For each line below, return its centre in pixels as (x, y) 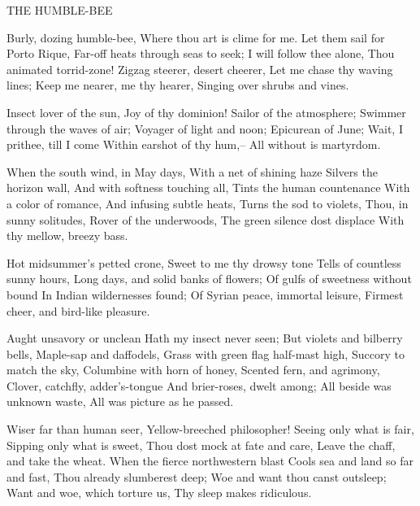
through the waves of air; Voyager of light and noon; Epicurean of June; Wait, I (205, 128)
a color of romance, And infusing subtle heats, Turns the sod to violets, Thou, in (208, 203)
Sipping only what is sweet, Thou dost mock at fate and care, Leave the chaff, (201, 445)
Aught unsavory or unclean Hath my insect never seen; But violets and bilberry (205, 338)
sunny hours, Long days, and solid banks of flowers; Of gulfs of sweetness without (209, 279)
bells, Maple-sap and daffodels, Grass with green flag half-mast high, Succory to (206, 353)
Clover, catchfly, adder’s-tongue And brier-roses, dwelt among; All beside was (199, 385)
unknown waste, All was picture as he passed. (120, 401)
